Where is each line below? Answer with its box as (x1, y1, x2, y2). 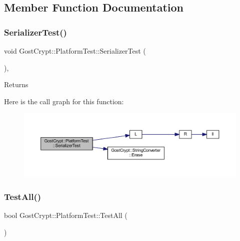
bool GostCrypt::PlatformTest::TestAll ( (4, 210, 127, 220)
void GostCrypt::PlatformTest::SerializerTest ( (4, 46, 146, 56)
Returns (4, 79, 28, 90)
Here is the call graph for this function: (4, 96, 124, 106)
